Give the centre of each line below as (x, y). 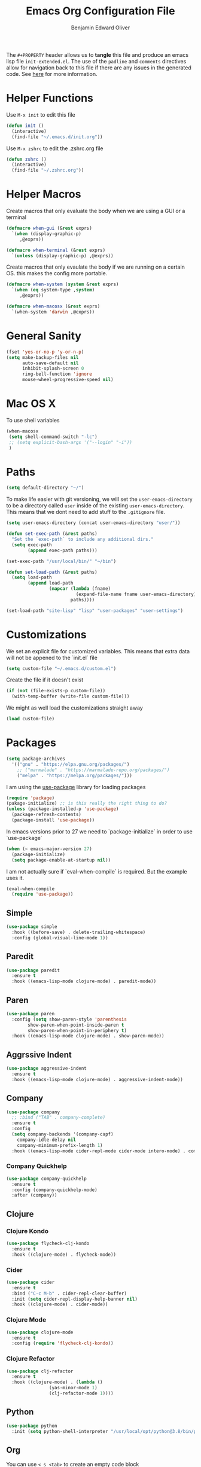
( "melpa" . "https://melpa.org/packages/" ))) (75, 775)
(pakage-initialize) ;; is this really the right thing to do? (87, 803)
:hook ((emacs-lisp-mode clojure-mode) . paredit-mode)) (84, 981)
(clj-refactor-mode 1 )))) (81, 1393)
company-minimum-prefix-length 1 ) (60, 1145)
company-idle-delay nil (47, 1140)
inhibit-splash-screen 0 (53, 369)
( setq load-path (32, 578)
